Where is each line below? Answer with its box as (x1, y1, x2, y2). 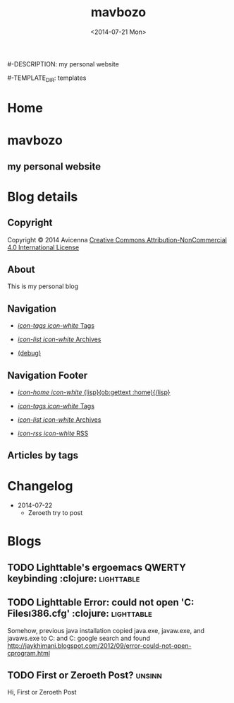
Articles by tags (7, 449, 79, 461)
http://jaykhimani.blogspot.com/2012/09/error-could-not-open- (7, 641, 192, 650)
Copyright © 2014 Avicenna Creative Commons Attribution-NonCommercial (7, 235, 227, 244)
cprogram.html (7, 649, 51, 657)
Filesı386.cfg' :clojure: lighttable (7, 608, 153, 620)
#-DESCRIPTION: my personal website (7, 59, 120, 68)
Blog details (7, 189, 78, 205)
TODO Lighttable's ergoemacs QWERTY (7, 561, 187, 573)
